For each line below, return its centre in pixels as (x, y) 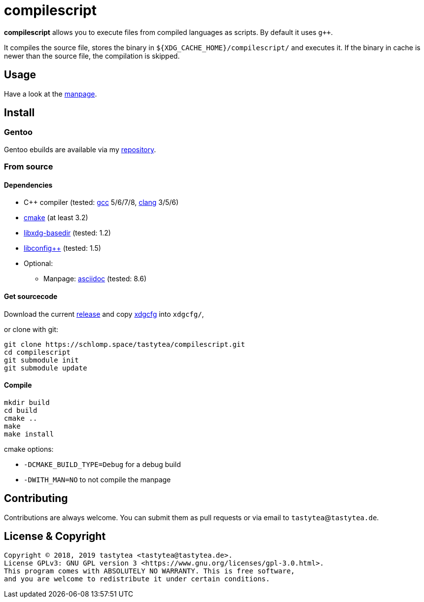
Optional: (38, 264)
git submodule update (46, 368)
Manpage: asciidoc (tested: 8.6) (95, 279)
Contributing (36, 499)
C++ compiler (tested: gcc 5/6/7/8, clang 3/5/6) (101, 202)
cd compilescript (37, 352)
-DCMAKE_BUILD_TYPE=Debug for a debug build (102, 464)
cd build (21, 410)
